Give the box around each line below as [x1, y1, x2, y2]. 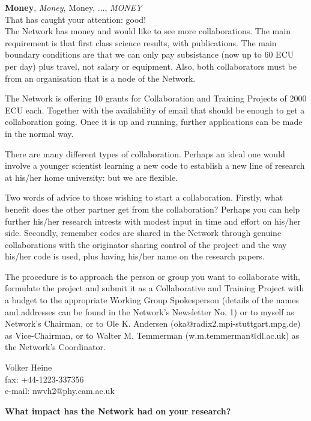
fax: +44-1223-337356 [5, 372, 84, 385]
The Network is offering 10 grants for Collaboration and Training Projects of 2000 [5, 92, 307, 104]
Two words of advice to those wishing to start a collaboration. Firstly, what [5, 191, 283, 204]
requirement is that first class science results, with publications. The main [5, 36, 277, 49]
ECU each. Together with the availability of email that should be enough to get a [5, 103, 305, 116]
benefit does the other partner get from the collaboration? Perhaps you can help [5, 202, 300, 215]
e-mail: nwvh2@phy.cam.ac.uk [5, 384, 115, 397]
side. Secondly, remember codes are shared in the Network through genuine [5, 226, 282, 239]
